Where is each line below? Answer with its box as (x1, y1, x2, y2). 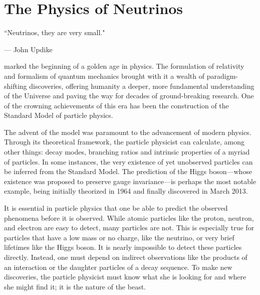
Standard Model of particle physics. (4, 110, 113, 120)
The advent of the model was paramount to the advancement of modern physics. (4, 126, 251, 137)
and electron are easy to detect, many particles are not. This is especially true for (4, 222, 254, 233)
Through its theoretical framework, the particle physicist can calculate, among (4, 136, 244, 147)
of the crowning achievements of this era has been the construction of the (4, 100, 229, 110)
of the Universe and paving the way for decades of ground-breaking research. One (4, 90, 254, 101)
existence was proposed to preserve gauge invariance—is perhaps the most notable (4, 176, 256, 186)
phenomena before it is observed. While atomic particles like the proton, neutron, (4, 212, 254, 223)
